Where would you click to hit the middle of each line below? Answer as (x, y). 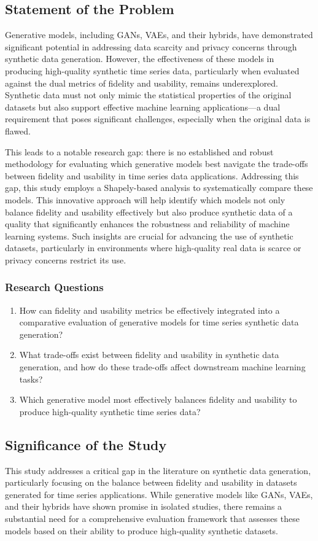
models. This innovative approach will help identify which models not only (145, 199)
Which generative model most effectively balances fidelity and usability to (158, 399)
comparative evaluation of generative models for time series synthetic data (159, 322)
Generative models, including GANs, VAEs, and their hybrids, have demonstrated (159, 35)
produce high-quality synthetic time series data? (110, 411)
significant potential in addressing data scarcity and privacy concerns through (151, 46)
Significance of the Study (86, 444)
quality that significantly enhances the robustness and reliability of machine (147, 224)
